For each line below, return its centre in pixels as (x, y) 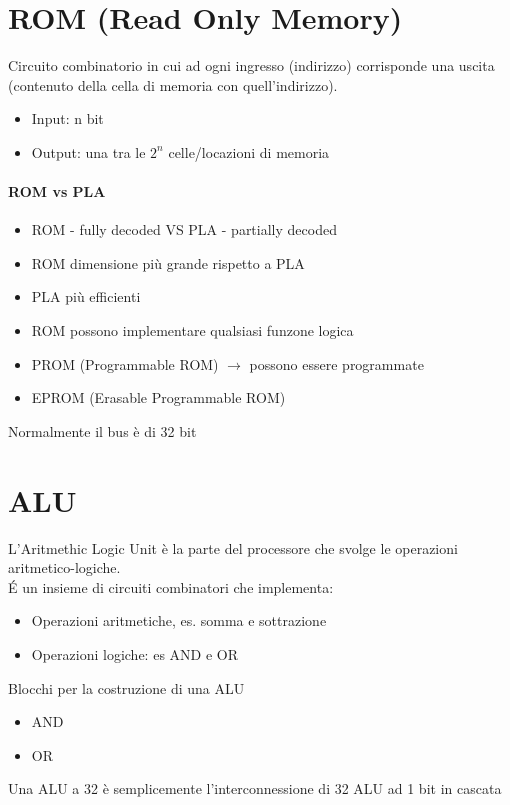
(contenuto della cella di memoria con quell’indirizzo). (173, 84)
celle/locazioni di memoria (249, 151)
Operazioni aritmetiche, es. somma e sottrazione (179, 620)
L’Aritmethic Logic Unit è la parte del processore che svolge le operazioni (233, 547)
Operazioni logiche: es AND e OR (135, 653)
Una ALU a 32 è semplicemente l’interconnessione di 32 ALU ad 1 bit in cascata (255, 788)
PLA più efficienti (86, 296)
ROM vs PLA (57, 191)
